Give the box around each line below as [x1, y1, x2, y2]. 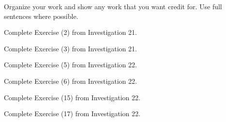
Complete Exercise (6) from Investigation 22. [4, 76, 137, 86]
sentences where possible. [4, 11, 78, 21]
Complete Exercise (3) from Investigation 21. [4, 43, 137, 53]
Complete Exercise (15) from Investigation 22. [4, 92, 140, 102]
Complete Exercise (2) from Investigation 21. [4, 27, 137, 37]
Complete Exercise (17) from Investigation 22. [4, 108, 140, 119]
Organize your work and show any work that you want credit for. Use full [4, 1, 222, 11]
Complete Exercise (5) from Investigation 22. [4, 60, 137, 70]
